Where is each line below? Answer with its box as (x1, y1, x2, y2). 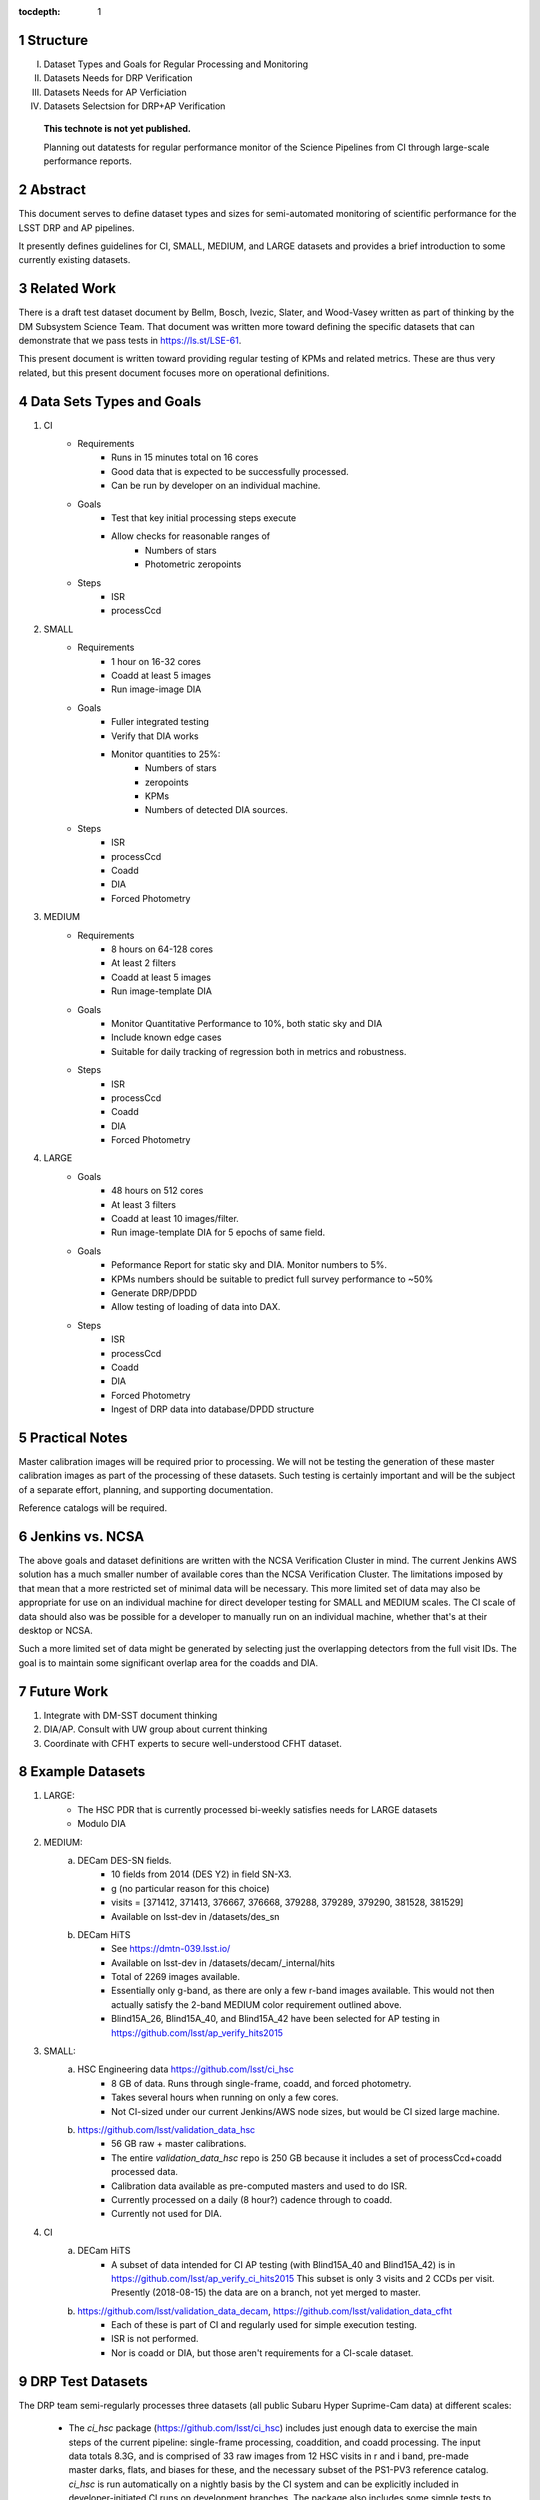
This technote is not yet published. (43, 123, 192, 135)
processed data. (111, 2166, 179, 2178)
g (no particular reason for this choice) (111, 1882, 270, 1894)
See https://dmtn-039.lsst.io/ (111, 1943, 231, 1955)
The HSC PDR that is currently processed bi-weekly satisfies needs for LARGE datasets (77, 1803, 438, 1815)
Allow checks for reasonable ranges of (111, 530, 271, 542)
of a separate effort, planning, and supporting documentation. (18, 1483, 274, 1495)
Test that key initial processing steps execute (111, 512, 297, 524)
